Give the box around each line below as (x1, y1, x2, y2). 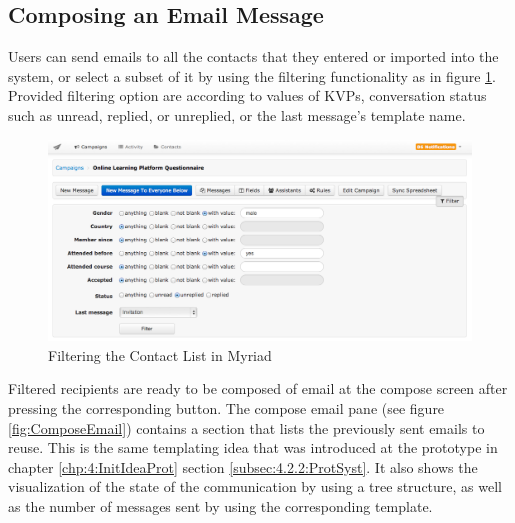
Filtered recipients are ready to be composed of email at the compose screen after (8, 378, 508, 399)
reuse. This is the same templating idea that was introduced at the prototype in (8, 437, 498, 458)
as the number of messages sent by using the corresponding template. (8, 495, 433, 516)
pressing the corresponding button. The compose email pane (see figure (8, 398, 445, 418)
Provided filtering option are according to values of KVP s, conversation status (8, 85, 487, 106)
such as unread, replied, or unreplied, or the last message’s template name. (8, 104, 466, 125)
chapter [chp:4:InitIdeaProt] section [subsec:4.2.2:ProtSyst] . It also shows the (8, 456, 478, 477)
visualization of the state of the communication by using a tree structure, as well (8, 476, 502, 497)
